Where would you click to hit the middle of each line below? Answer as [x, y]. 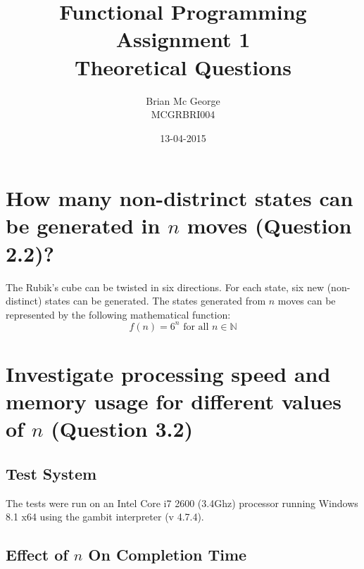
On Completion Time [168, 555]
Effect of [37, 555]
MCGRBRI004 [183, 114]
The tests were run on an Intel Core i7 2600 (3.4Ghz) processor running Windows [182, 503]
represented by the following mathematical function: [118, 314]
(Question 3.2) [122, 429]
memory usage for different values [174, 401]
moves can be [307, 301]
